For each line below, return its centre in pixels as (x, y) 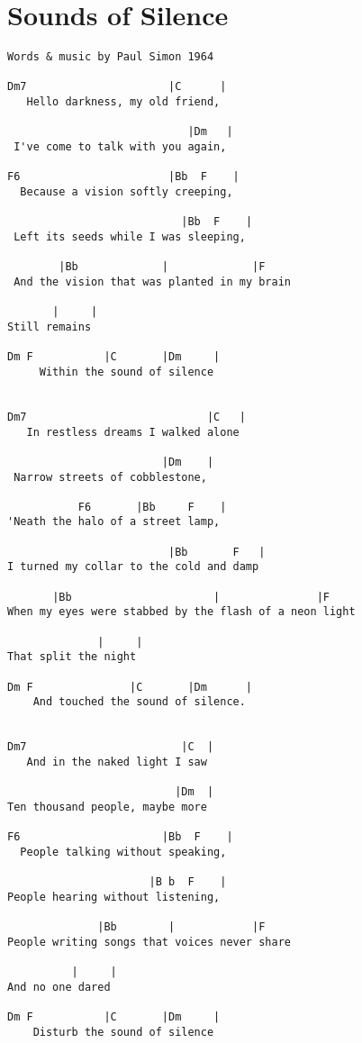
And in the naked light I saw (117, 762)
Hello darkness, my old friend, (123, 102)
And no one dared (59, 987)
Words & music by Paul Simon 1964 (111, 57)
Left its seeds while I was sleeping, (130, 237)
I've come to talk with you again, (120, 147)
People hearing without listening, (114, 897)
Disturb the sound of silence (123, 1032)
